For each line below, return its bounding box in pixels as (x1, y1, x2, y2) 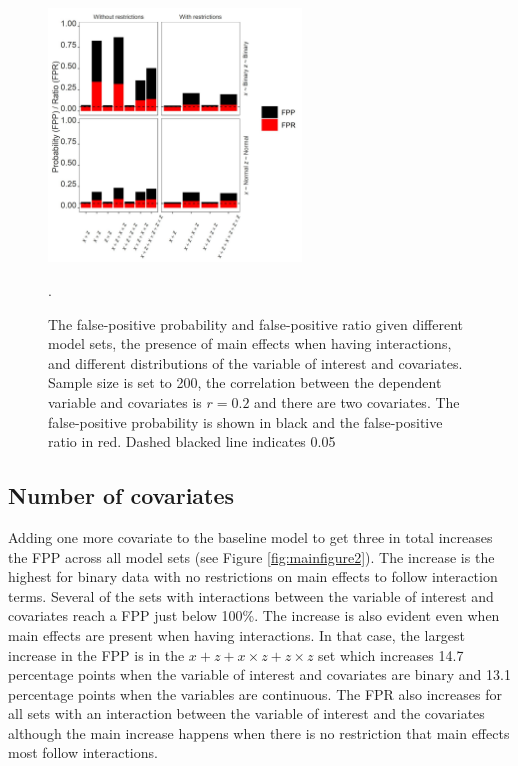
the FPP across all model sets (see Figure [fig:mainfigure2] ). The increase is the (8, 546, 495, 567)
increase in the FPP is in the (8, 644, 185, 665)
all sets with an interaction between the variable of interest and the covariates (8, 703, 485, 724)
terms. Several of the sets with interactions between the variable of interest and (8, 585, 494, 606)
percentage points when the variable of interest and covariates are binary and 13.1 (8, 664, 511, 685)
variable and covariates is (48, 391, 202, 412)
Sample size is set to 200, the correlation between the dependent (48, 372, 442, 393)
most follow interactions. (8, 742, 158, 763)
